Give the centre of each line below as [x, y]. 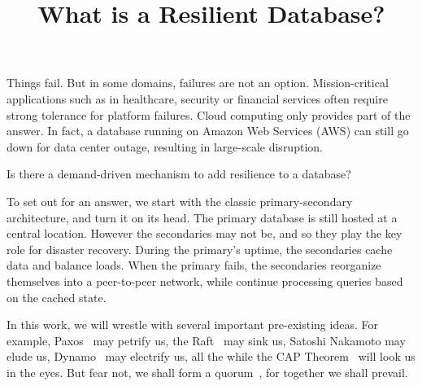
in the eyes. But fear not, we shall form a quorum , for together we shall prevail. [207, 372]
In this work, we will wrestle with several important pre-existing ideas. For [192, 325]
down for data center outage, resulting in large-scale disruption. [165, 146]
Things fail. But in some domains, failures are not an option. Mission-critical [198, 83]
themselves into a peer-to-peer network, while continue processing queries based [205, 281]
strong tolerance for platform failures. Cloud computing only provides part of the [209, 114]
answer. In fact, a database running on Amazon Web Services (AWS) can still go [208, 131]
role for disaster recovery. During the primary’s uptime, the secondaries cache [200, 249]
